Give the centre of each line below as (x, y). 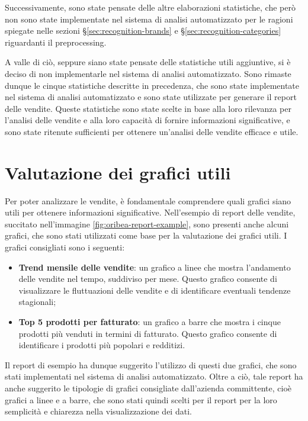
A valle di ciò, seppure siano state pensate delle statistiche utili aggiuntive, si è (148, 62)
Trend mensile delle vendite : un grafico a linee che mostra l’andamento (155, 267)
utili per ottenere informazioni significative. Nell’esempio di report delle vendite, (150, 212)
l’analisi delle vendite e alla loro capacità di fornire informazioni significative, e (147, 120)
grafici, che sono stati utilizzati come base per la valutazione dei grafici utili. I (146, 235)
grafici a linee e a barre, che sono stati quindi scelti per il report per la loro (141, 399)
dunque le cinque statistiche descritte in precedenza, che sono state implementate (152, 85)
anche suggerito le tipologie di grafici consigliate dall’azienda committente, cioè (148, 388)
